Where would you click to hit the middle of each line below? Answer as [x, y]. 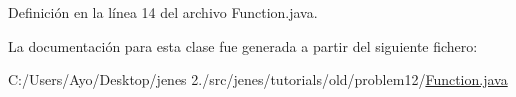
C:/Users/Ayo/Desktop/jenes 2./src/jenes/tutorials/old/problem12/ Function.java [258, 79]
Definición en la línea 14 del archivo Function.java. [163, 12]
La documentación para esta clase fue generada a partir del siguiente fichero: [243, 45]
